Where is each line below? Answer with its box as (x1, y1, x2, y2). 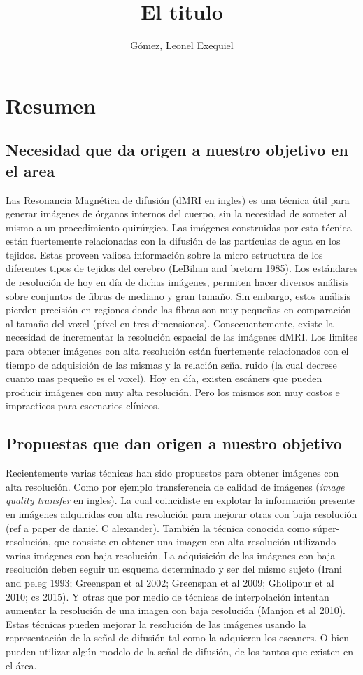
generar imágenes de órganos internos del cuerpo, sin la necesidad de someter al (6, 206, 347, 221)
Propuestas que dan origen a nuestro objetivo (6, 432, 342, 454)
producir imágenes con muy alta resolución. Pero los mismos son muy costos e (6, 384, 340, 399)
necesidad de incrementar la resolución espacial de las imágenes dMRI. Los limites (6, 329, 358, 344)
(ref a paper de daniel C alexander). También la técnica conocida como (6, 520, 310, 535)
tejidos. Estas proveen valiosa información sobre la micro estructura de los (6, 247, 323, 261)
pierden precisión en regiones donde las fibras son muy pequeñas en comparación (6, 302, 351, 317)
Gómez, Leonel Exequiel (130, 38, 234, 53)
